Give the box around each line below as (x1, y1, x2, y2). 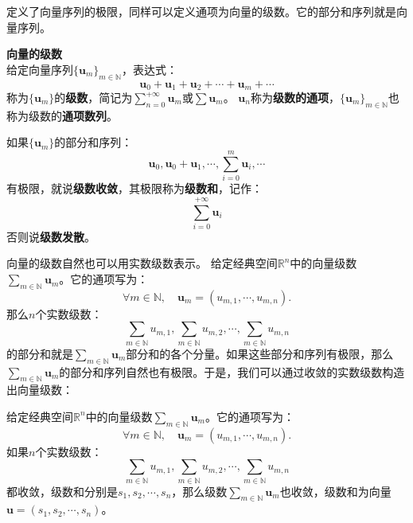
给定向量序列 (6, 60, 73, 77)
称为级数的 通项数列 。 (6, 107, 118, 123)
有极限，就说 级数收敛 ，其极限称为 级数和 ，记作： (6, 180, 263, 197)
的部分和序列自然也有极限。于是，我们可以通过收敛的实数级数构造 (59, 363, 405, 380)
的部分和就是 (6, 345, 73, 361)
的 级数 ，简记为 (54, 89, 133, 106)
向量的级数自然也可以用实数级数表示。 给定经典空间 (6, 255, 278, 271)
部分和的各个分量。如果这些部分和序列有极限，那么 (126, 345, 394, 361)
